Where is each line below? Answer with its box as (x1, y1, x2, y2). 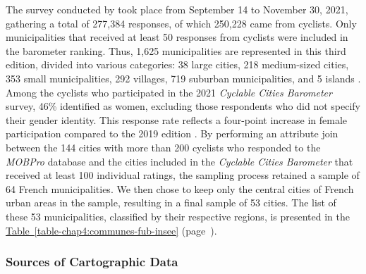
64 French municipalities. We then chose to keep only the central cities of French (6, 181, 354, 196)
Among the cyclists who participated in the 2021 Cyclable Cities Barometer (6, 85, 332, 99)
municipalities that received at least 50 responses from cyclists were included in (6, 30, 348, 44)
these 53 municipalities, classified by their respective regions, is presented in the (6, 208, 350, 223)
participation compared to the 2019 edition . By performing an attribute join (6, 126, 338, 141)
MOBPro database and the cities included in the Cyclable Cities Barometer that (6, 154, 353, 168)
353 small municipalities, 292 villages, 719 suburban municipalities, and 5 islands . (6, 70, 361, 85)
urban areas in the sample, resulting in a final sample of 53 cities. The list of (6, 195, 336, 210)
